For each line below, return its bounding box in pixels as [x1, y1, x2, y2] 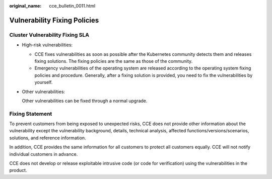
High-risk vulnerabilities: [22, 42, 73, 48]
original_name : [9, 3, 42, 9]
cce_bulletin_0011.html [49, 3, 96, 9]
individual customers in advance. [9, 151, 78, 157]
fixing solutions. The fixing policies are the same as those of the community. [34, 58, 193, 64]
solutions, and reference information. [9, 135, 86, 141]
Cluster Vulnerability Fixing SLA [9, 31, 89, 38]
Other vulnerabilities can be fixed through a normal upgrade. [22, 98, 148, 104]
